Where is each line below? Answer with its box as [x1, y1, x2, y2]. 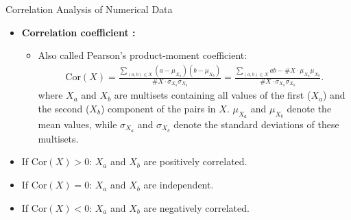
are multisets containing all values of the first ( [114, 88, 311, 102]
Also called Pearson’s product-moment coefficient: [38, 48, 247, 62]
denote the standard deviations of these [173, 117, 339, 132]
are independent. [143, 178, 214, 192]
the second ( [38, 101, 90, 115]
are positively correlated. [143, 154, 247, 169]
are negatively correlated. [143, 200, 250, 215]
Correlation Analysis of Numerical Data [5, 2, 173, 16]
